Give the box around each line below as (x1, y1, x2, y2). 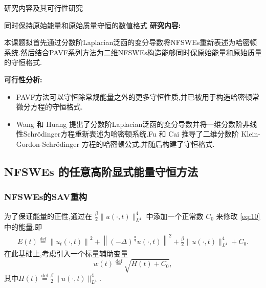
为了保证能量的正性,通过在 (4, 210, 92, 221)
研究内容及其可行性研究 (4, 3, 83, 13)
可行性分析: (4, 74, 42, 84)
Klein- (241, 128, 260, 139)
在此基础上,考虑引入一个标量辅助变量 (4, 248, 128, 259)
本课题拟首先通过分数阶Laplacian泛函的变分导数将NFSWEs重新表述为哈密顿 (4, 37, 257, 48)
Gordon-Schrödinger (16, 138, 79, 149)
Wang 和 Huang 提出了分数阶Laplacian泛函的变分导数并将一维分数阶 (16, 118, 243, 129)
